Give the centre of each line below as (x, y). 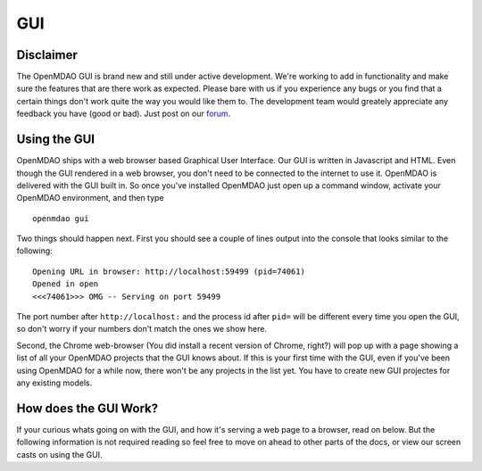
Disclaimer (47, 55)
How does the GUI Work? (87, 408)
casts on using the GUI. (59, 454)
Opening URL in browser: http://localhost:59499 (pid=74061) (169, 271)
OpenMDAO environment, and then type (90, 198)
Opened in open (66, 284)
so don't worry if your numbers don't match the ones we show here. (142, 329)
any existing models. (54, 383)
